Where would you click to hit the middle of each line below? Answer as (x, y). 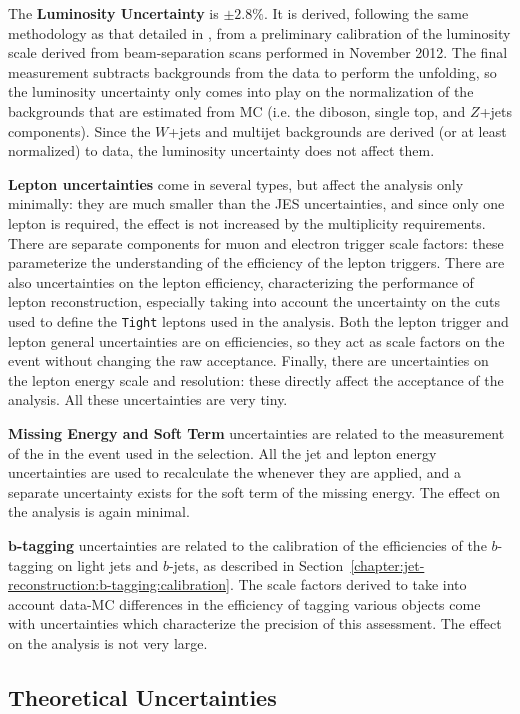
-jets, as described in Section (256, 564)
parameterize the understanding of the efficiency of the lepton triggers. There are (256, 262)
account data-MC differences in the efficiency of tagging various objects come (244, 603)
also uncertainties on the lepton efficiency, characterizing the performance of (241, 281)
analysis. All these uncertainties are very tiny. (148, 399)
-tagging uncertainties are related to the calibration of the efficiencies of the (251, 544)
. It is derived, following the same (366, 13)
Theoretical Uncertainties (142, 696)
